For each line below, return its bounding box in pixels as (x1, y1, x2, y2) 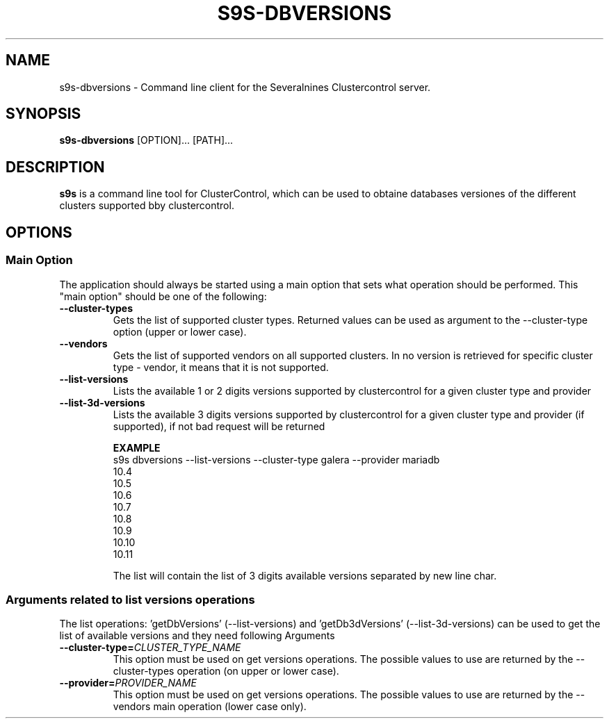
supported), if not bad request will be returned (113, 420, 325, 432)
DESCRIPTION (6, 158, 105, 176)
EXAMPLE (113, 441, 161, 454)
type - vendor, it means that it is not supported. (113, 361, 329, 373)
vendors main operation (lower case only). (113, 700, 307, 713)
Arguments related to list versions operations (6, 592, 255, 607)
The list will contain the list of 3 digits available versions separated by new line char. (113, 569, 497, 582)
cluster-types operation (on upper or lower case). (113, 665, 339, 677)
